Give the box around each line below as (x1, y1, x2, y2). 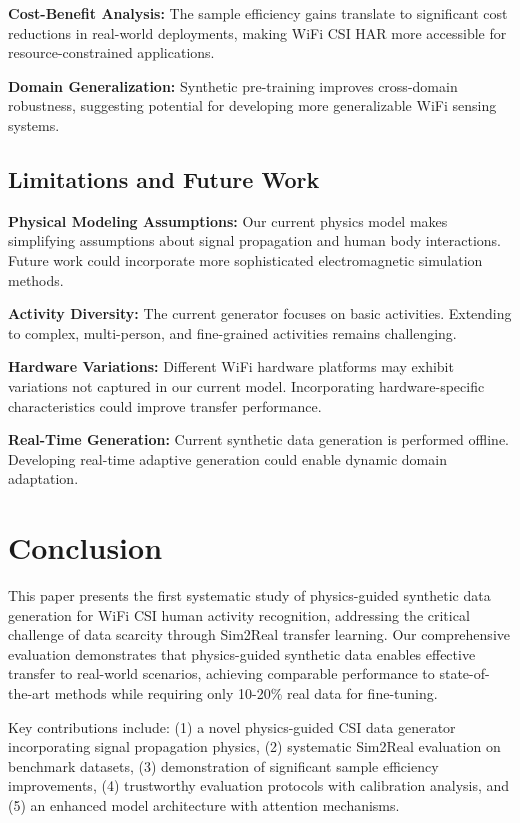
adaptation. (8, 468, 79, 489)
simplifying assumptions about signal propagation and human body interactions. (8, 230, 501, 251)
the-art (8, 682, 51, 703)
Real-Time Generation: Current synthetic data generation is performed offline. (8, 429, 510, 450)
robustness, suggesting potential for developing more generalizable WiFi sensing (8, 95, 497, 116)
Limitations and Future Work (8, 163, 320, 194)
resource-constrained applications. (8, 42, 215, 63)
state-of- (439, 663, 490, 684)
